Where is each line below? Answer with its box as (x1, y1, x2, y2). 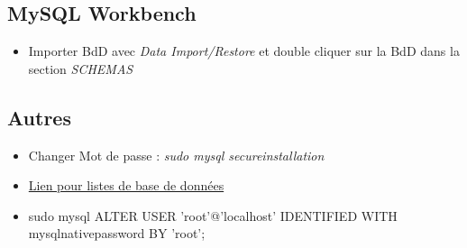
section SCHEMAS (28, 59, 133, 78)
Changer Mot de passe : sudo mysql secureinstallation (28, 145, 325, 164)
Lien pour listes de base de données (28, 176, 224, 195)
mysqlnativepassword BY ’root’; (28, 224, 206, 243)
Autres (7, 103, 71, 131)
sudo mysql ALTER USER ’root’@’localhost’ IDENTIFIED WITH (28, 206, 398, 225)
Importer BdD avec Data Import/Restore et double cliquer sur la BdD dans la (28, 41, 460, 60)
